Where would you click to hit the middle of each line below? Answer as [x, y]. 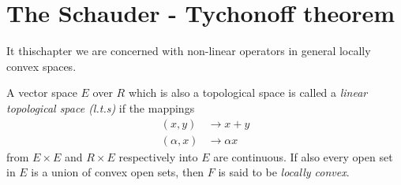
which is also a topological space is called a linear [248, 92]
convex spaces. [41, 66]
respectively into [158, 156]
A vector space [42, 92]
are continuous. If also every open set [303, 156]
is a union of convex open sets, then [118, 172]
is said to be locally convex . [284, 172]
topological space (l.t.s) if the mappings [101, 107]
